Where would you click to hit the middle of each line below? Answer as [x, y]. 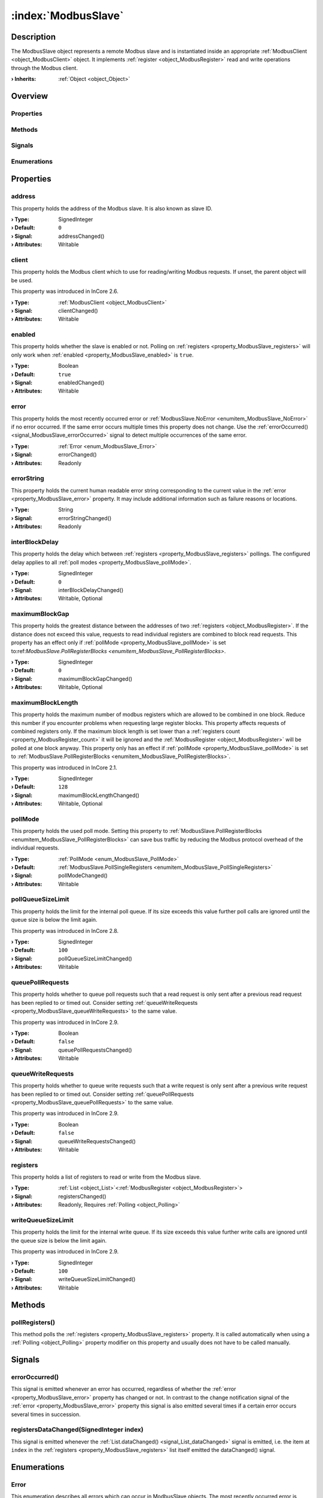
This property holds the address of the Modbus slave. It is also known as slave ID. [112, 208]
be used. [22, 280]
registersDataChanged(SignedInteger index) [77, 1430]
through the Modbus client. [44, 68]
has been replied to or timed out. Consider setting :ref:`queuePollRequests [103, 1094]
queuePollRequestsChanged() [95, 1050]
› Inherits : [24, 79]
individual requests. [35, 848]
